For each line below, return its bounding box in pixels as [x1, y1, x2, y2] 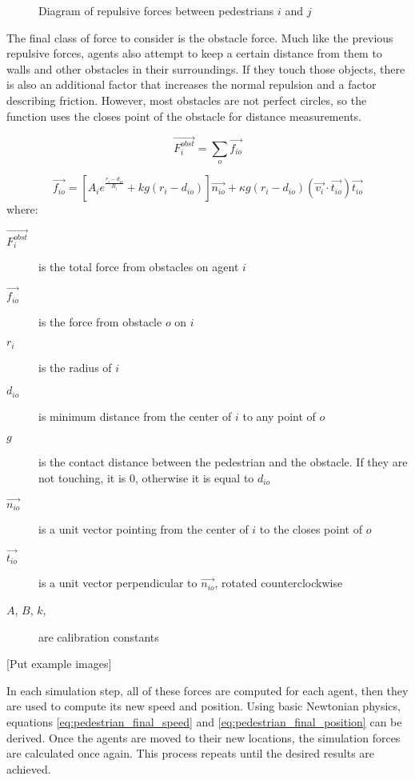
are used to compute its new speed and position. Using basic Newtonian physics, [6, 698, 401, 714]
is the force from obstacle [38, 313, 162, 330]
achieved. [6, 760, 51, 777]
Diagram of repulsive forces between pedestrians [38, 2, 274, 18]
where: [6, 201, 38, 218]
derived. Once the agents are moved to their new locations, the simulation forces [6, 729, 401, 746]
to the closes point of [259, 521, 362, 538]
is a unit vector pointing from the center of [38, 521, 249, 538]
